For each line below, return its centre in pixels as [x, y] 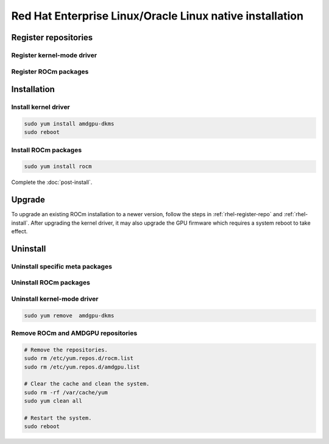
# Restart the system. [58, 418]
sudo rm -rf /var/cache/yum [66, 392]
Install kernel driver [41, 107]
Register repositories [52, 37]
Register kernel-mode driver [54, 55]
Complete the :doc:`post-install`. [52, 182]
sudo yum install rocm [58, 167]
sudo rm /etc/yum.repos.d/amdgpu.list [82, 367]
